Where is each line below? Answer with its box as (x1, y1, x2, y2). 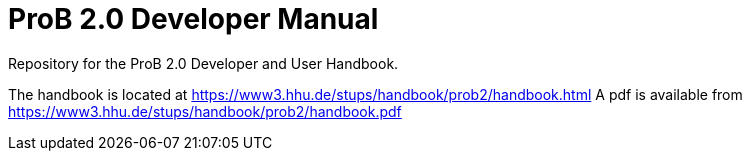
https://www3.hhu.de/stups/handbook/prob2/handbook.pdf (8, 102, 402, 120)
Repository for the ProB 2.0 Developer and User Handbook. (8, 54, 399, 72)
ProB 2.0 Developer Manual (8, 2, 379, 36)
